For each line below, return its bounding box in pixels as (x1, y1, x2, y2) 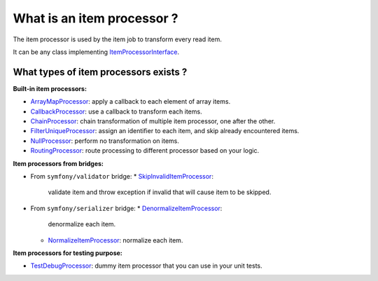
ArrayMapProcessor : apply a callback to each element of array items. (30, 97, 231, 106)
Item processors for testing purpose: (13, 249, 122, 257)
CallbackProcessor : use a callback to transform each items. (30, 107, 202, 116)
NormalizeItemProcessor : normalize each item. (48, 235, 183, 245)
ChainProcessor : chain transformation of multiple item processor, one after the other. (30, 117, 276, 125)
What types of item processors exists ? (13, 66, 188, 78)
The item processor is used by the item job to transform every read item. (13, 35, 222, 43)
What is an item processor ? (13, 11, 178, 26)
